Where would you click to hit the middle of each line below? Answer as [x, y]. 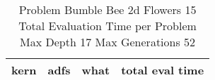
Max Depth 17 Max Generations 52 [108, 42]
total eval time [163, 70]
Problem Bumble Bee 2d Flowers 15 [107, 9]
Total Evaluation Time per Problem [107, 26]
